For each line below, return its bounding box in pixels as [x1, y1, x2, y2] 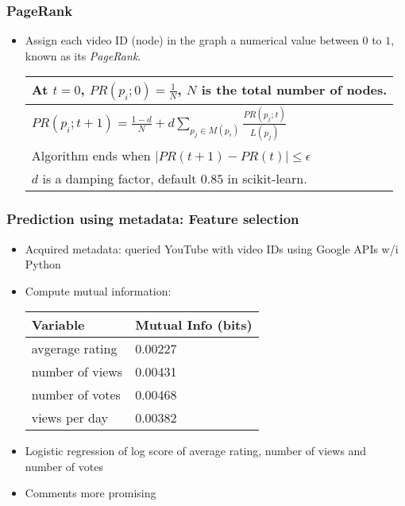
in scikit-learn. [227, 169, 307, 188]
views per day [31, 408, 108, 427]
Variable [31, 315, 85, 334]
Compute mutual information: [25, 282, 172, 299]
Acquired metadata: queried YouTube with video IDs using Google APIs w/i [25, 240, 399, 257]
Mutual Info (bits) [135, 315, 253, 334]
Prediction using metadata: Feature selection [6, 209, 299, 229]
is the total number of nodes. [201, 80, 388, 99]
